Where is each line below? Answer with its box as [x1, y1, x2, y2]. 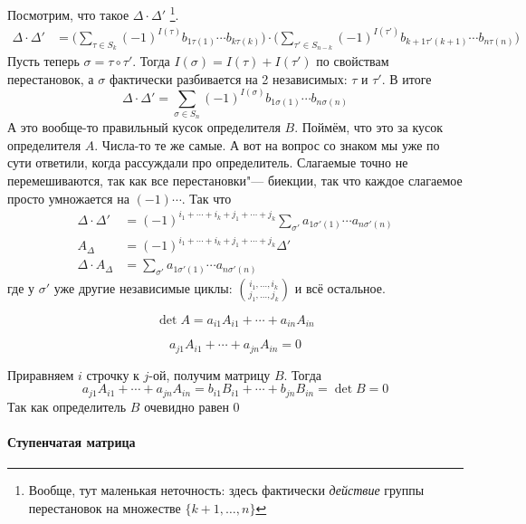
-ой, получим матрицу [148, 365, 271, 384]
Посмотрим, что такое [7, 5, 129, 24]
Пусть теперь [7, 51, 80, 70]
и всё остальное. [294, 278, 386, 297]
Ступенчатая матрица [7, 433, 136, 452]
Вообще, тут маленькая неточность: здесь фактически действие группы [28, 481, 425, 500]
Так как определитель [7, 396, 127, 415]
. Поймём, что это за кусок [294, 118, 444, 137]
